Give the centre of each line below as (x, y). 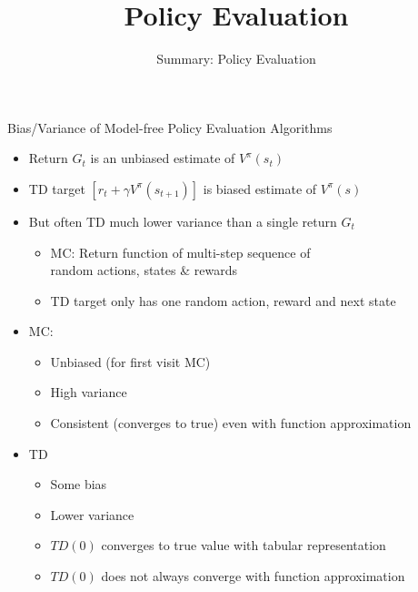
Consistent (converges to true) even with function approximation (231, 423)
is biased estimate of (260, 188)
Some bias (79, 484)
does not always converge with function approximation (253, 576)
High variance (89, 392)
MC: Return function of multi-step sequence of (180, 252)
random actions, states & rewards (144, 270)
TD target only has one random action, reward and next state (223, 300)
